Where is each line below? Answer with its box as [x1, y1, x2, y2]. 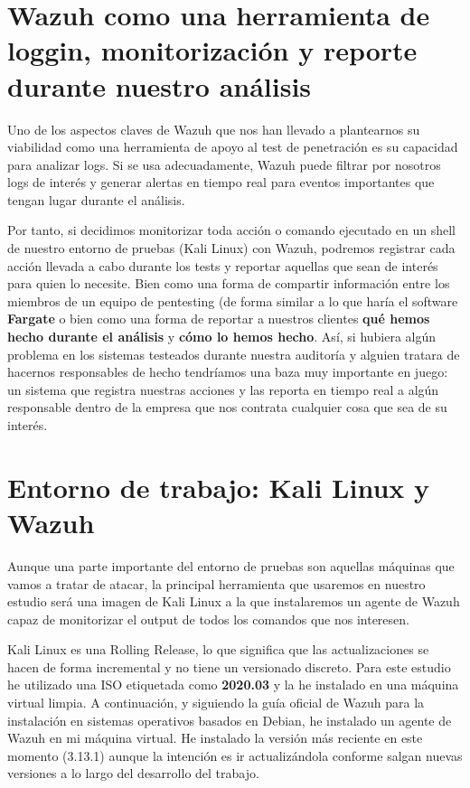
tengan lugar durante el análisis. [7, 190, 185, 209]
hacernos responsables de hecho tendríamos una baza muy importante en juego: [7, 362, 448, 381]
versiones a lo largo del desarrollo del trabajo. [7, 764, 259, 783]
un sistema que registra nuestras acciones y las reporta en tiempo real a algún [7, 380, 439, 399]
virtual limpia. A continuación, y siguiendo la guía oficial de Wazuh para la [7, 693, 425, 712]
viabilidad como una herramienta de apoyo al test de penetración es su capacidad [7, 137, 458, 156]
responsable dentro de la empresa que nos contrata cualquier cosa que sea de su [7, 398, 447, 417]
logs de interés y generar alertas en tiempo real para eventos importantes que [7, 173, 435, 192]
